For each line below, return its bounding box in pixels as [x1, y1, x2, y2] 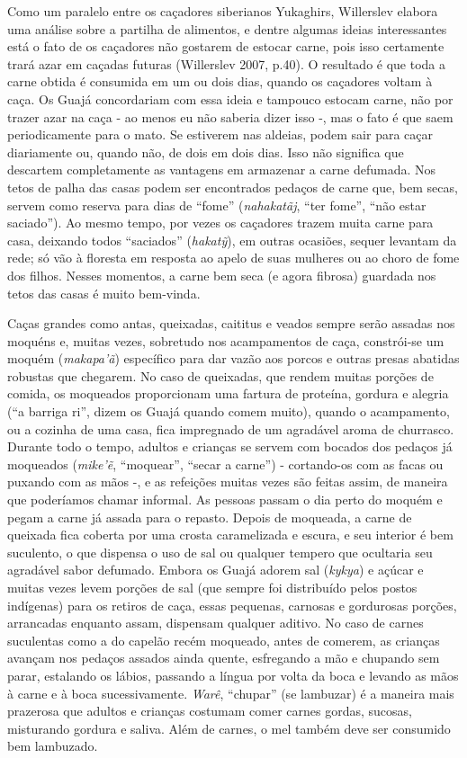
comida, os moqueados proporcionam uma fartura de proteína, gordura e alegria [7, 384, 449, 403]
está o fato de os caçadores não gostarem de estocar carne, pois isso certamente [7, 37, 445, 56]
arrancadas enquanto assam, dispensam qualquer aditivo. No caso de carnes [7, 613, 424, 632]
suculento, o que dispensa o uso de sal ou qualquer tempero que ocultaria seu [7, 542, 433, 561]
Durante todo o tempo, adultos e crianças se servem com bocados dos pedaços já [7, 437, 453, 456]
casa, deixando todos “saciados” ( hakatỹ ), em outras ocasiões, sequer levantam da [7, 230, 457, 249]
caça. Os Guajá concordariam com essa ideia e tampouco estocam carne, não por [7, 89, 454, 108]
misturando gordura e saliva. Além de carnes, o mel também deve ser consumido [7, 718, 451, 737]
